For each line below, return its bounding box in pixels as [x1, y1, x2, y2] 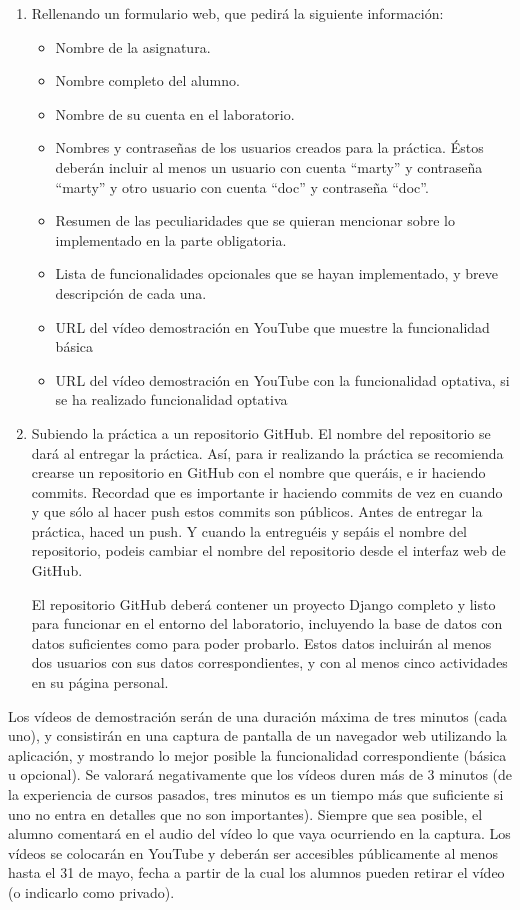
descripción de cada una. [55, 282, 207, 303]
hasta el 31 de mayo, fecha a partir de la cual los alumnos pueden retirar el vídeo [8, 862, 505, 883]
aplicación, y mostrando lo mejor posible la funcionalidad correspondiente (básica [8, 744, 507, 765]
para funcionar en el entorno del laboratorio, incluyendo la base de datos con [31, 613, 503, 634]
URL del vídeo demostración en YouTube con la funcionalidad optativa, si [55, 369, 510, 390]
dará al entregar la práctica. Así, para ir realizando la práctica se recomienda [31, 442, 504, 463]
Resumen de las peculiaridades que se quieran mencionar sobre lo [55, 210, 455, 231]
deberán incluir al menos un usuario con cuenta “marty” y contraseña [55, 156, 483, 177]
